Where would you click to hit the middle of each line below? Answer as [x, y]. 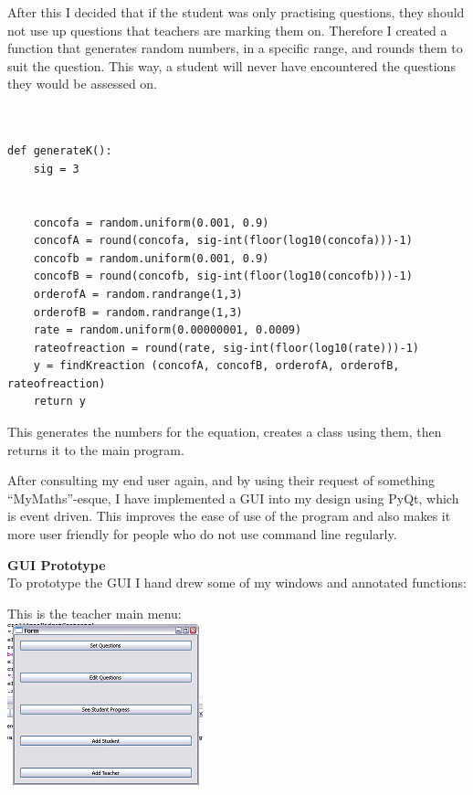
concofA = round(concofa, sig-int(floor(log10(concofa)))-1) [223, 241]
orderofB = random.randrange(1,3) [138, 312]
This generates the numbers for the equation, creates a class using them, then [225, 432]
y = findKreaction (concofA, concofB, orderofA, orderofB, [216, 366]
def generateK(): [60, 151]
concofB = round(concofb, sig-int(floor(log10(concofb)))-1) [223, 276]
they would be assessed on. [83, 84]
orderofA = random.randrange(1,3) [138, 294]
